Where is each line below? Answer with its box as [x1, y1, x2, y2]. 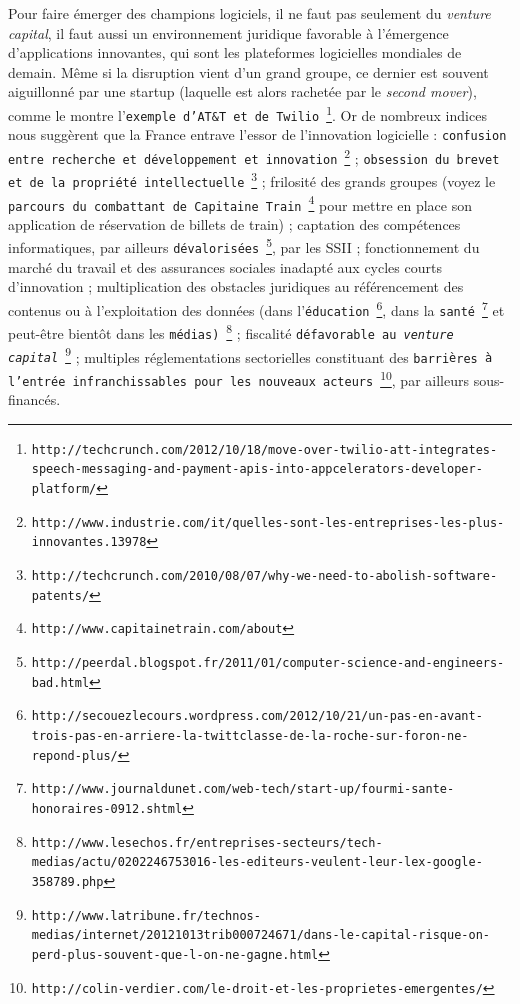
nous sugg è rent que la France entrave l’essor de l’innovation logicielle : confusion [8, 124, 507, 145]
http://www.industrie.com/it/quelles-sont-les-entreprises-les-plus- [31, 515, 505, 530]
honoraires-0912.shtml [31, 802, 183, 816]
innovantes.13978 [31, 535, 147, 550]
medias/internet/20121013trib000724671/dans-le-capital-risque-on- [31, 928, 490, 943]
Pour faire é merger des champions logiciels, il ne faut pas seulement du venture [8, 3, 491, 23]
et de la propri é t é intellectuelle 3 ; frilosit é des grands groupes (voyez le [8, 168, 496, 191]
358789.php [31, 874, 104, 889]
